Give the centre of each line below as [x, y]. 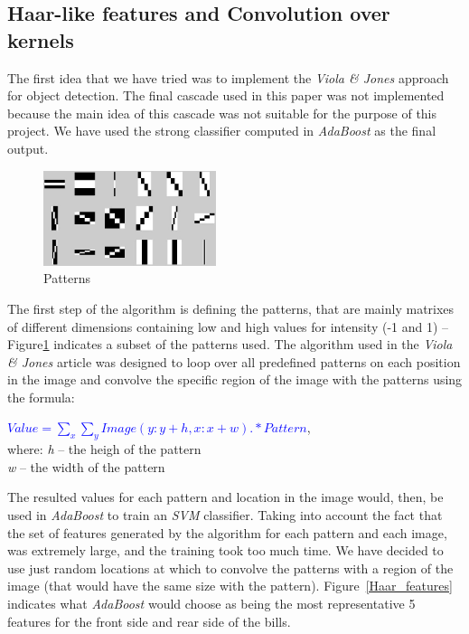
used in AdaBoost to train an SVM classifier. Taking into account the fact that [225, 515]
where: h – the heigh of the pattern [104, 449]
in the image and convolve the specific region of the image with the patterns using [235, 379]
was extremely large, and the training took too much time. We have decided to [225, 550]
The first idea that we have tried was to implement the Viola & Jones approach [228, 77]
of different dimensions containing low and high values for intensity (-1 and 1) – [228, 326]
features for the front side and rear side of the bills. [149, 621]
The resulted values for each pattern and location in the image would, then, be [225, 497]
